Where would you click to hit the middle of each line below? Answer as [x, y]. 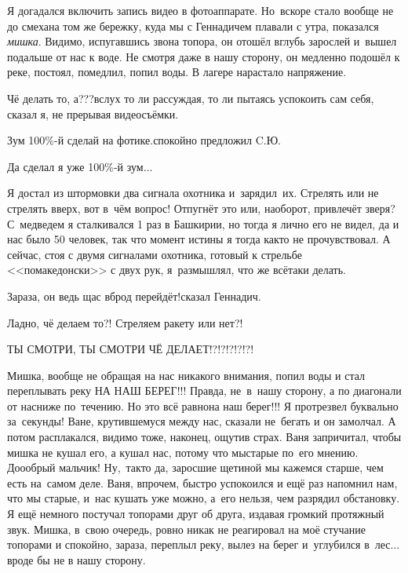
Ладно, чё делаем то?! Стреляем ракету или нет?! [125, 322]
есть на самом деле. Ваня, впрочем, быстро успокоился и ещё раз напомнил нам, [202, 482]
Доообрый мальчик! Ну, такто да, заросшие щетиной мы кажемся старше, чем [195, 467]
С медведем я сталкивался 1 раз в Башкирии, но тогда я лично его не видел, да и [203, 223]
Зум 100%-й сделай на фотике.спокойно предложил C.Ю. [144, 140]
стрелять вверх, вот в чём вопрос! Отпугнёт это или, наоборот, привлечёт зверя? [201, 208]
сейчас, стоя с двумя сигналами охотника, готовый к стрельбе [155, 254]
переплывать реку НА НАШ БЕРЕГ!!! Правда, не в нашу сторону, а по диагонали [204, 391]
